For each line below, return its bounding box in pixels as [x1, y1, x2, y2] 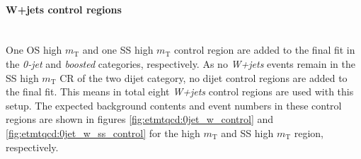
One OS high [6, 42, 62, 57]
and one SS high [82, 42, 154, 57]
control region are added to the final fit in [173, 42, 355, 57]
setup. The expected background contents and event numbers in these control [6, 98, 342, 112]
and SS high [221, 125, 274, 140]
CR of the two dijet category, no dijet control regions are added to [59, 70, 348, 85]
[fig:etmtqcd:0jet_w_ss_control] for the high [6, 125, 200, 140]
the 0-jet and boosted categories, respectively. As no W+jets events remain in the [6, 56, 355, 71]
